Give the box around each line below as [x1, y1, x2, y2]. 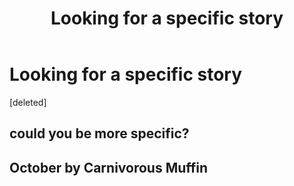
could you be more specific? [9, 125, 190, 142]
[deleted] [9, 96, 47, 108]
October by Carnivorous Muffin [9, 159, 209, 176]
